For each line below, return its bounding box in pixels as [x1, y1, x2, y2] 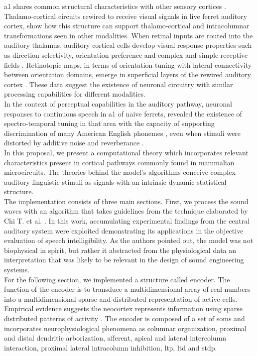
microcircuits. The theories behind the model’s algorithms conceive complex [4, 167, 236, 177]
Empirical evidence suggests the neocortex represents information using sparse [4, 303, 243, 314]
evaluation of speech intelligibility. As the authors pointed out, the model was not [4, 235, 254, 245]
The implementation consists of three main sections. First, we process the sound [4, 196, 249, 206]
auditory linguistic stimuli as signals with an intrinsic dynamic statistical [4, 176, 227, 187]
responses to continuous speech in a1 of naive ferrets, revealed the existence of [4, 108, 242, 119]
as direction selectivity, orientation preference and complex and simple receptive [4, 49, 248, 60]
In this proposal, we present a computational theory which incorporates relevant [4, 147, 249, 157]
